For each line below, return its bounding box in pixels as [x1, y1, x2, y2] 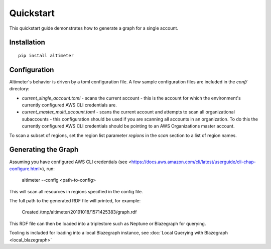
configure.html [9, 166, 40, 172]
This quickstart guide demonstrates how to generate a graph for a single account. [9, 25, 178, 31]
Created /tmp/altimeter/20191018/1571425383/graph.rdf [22, 209, 137, 215]
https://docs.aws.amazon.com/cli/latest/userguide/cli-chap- [131, 159, 256, 165]
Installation [9, 38, 45, 47]
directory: [9, 86, 30, 92]
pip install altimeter [18, 53, 74, 58]
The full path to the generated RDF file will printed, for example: [9, 198, 141, 204]
